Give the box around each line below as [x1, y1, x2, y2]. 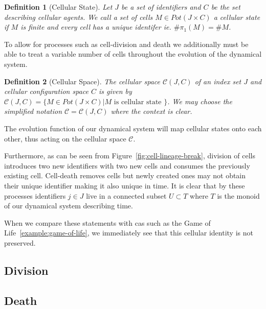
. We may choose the [167, 96, 232, 106]
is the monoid [217, 190, 260, 201]
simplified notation [4, 106, 62, 116]
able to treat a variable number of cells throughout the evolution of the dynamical [4, 49, 262, 59]
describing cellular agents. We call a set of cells [4, 11, 153, 22]
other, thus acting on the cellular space [4, 133, 126, 144]
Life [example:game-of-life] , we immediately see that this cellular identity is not [4, 227, 253, 238]
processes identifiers [4, 190, 66, 201]
